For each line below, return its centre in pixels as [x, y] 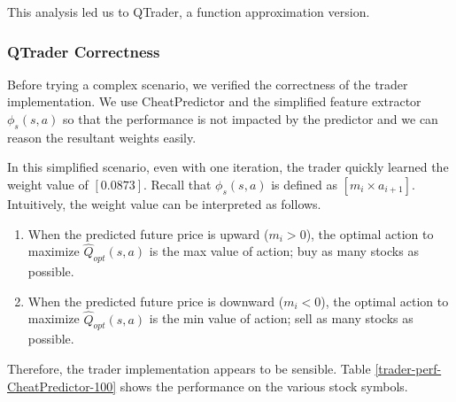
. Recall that [178, 184]
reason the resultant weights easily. [102, 137]
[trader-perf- [408, 368]
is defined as [304, 184]
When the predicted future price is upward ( [148, 233]
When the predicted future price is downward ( [156, 301]
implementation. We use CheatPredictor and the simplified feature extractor [214, 101]
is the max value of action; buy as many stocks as [284, 251]
